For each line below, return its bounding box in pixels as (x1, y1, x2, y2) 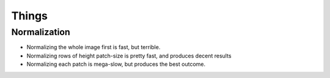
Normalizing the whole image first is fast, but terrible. (26, 44, 161, 51)
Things (11, 9, 48, 22)
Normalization (11, 27, 70, 37)
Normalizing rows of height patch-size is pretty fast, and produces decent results (26, 52, 232, 59)
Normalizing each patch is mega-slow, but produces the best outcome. (26, 60, 206, 68)
